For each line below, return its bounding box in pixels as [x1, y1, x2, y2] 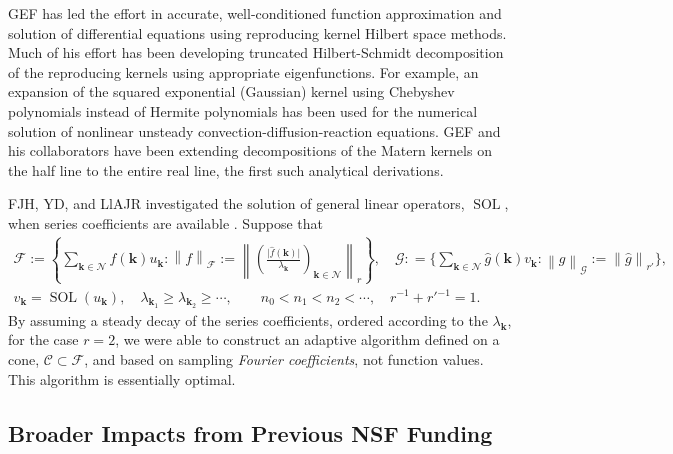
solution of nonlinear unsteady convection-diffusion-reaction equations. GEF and [8, 120, 501, 141]
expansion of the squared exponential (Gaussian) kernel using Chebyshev [8, 81, 455, 102]
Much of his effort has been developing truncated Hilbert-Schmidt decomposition [8, 42, 504, 63]
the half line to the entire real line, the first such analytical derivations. [8, 159, 444, 180]
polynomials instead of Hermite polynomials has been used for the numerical [8, 100, 478, 121]
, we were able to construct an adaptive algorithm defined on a [115, 329, 500, 350]
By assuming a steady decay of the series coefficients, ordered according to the [8, 309, 488, 330]
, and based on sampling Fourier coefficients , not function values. [84, 348, 484, 369]
